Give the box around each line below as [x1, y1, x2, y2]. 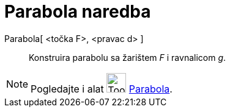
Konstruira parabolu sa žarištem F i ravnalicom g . [29, 52, 226, 63]
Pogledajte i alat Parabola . [31, 82, 172, 95]
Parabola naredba [4, 1, 151, 22]
